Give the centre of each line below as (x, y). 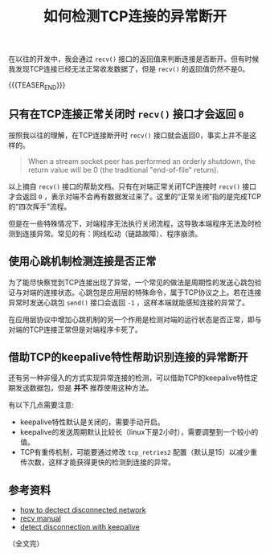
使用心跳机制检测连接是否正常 (82, 262)
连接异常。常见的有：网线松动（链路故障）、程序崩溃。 (112, 233)
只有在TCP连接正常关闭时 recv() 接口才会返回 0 (126, 114)
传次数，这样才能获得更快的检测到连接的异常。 (97, 462)
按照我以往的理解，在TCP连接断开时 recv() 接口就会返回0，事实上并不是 (129, 135)
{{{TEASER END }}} (37, 86)
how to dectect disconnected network (83, 510)
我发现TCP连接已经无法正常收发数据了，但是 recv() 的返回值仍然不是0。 (129, 69)
